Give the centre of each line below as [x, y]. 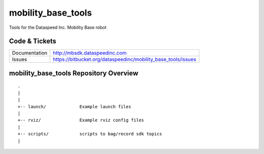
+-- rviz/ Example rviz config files [81, 120]
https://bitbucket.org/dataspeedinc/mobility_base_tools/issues [125, 60]
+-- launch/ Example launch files [75, 107]
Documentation [30, 53]
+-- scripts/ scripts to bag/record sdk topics [90, 134]
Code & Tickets [33, 41]
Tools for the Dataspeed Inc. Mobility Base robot [58, 27]
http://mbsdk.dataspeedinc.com [90, 53]
